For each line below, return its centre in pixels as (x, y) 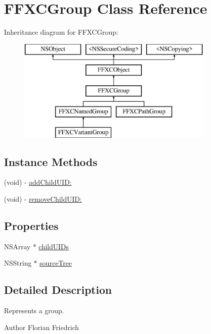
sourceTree (56, 263)
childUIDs (54, 246)
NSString (18, 263)
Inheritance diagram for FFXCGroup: (61, 32)
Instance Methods (51, 161)
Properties (31, 226)
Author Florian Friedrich (42, 327)
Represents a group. (34, 310)
